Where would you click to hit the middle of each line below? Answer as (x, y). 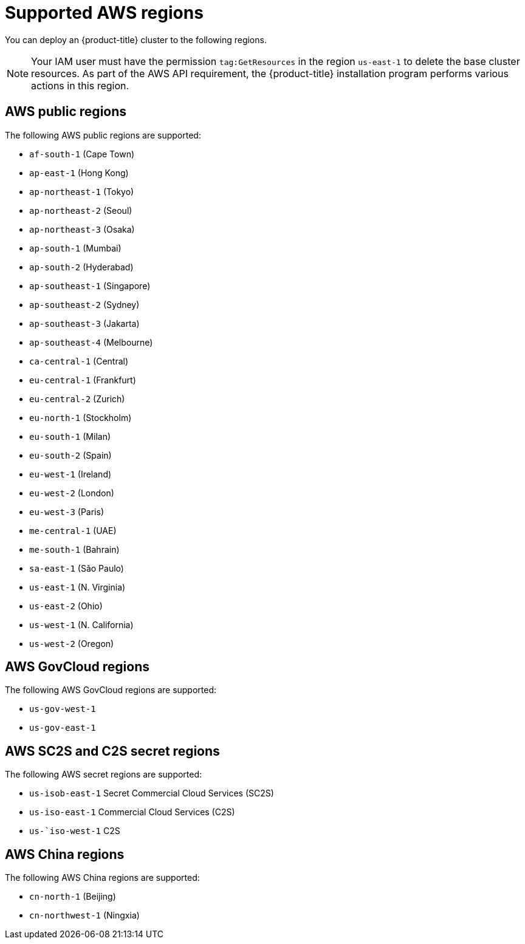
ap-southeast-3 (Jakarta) (84, 323)
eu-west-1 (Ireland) (70, 474)
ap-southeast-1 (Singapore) (90, 286)
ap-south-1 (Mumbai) (75, 248)
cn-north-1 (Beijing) (73, 897)
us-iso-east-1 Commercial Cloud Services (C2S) (132, 812)
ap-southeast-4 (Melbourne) (91, 342)
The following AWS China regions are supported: (102, 878)
